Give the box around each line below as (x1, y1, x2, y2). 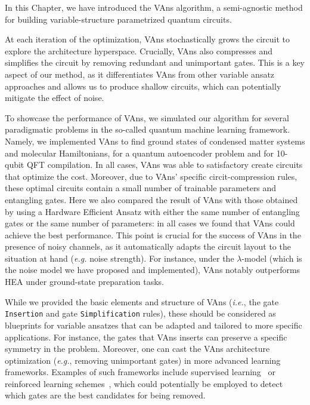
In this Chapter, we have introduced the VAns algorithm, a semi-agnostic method (5, 1, 303, 13)
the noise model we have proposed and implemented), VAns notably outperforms (5, 263, 300, 276)
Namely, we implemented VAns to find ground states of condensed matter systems (5, 134, 305, 147)
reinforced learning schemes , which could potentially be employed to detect (5, 377, 283, 389)
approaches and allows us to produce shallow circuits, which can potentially (5, 79, 281, 92)
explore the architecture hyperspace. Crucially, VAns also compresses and (5, 44, 273, 57)
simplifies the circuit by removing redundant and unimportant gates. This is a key (5, 56, 305, 69)
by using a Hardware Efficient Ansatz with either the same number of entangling (5, 205, 300, 217)
